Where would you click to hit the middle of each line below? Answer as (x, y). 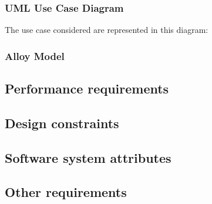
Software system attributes (88, 157)
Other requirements (66, 192)
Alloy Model (35, 56)
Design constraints (62, 123)
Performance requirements (87, 88)
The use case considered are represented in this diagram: (107, 30)
